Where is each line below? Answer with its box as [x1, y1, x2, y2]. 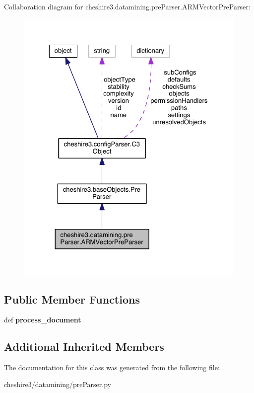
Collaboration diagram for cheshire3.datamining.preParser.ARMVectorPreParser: [4, 1, 251, 11]
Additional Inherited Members [4, 339, 164, 354]
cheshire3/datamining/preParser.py [4, 379, 111, 389]
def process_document [4, 314, 81, 325]
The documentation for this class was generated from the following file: [4, 362, 220, 373]
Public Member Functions [4, 291, 140, 307]
